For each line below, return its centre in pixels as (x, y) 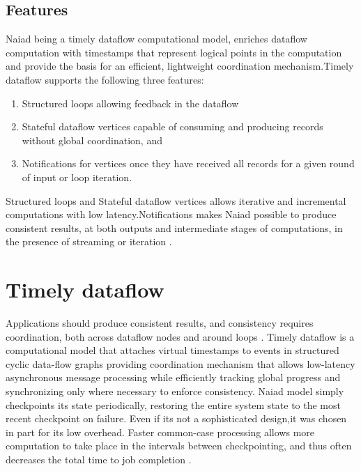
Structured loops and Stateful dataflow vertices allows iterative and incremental (176, 200)
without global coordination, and (92, 140)
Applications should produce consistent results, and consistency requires (160, 323)
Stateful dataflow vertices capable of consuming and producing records (172, 126)
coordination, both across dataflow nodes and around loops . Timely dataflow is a (180, 336)
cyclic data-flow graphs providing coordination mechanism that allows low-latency (180, 363)
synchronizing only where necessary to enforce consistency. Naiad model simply (175, 391)
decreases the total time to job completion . (99, 459)
